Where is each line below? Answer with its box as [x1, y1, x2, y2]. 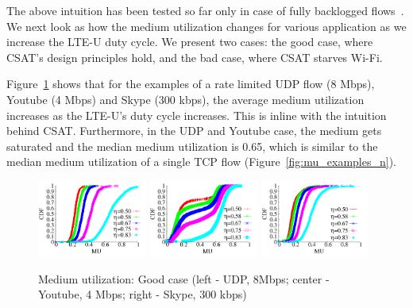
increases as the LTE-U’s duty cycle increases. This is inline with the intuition [6, 106, 387, 123]
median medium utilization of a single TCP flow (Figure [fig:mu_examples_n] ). [6, 153, 397, 170]
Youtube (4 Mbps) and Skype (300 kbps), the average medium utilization [6, 90, 365, 107]
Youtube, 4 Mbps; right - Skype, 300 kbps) [38, 286, 247, 302]
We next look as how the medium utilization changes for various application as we [6, 17, 407, 34]
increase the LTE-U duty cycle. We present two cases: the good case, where [6, 33, 373, 50]
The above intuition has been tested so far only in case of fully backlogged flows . [6, 2, 404, 18]
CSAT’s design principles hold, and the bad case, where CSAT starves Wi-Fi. [6, 48, 383, 65]
